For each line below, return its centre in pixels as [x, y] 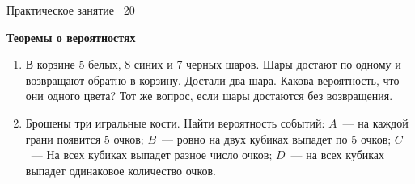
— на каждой [375, 122]
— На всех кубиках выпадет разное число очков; [152, 155]
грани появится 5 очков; [85, 138]
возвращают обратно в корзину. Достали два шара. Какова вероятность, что [212, 79]
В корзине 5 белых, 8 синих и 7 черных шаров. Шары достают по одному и [213, 64]
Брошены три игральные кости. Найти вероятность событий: [175, 122]
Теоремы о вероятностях [71, 37]
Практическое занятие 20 [71, 10]
